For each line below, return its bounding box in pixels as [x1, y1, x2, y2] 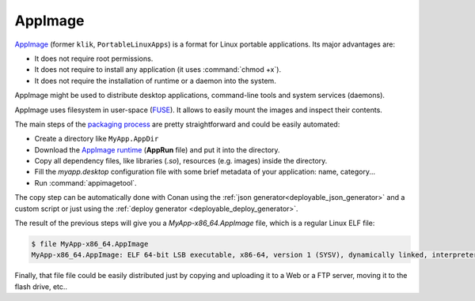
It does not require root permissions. [34, 54, 154, 63]
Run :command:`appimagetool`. [34, 178, 138, 187]
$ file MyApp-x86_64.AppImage [31, 239, 149, 248]
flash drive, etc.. [14, 281, 67, 292]
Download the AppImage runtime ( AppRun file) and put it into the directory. [34, 145, 280, 154]
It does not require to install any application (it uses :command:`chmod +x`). [34, 65, 281, 74]
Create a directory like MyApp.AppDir [34, 134, 159, 144]
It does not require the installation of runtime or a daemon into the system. [34, 76, 276, 85]
